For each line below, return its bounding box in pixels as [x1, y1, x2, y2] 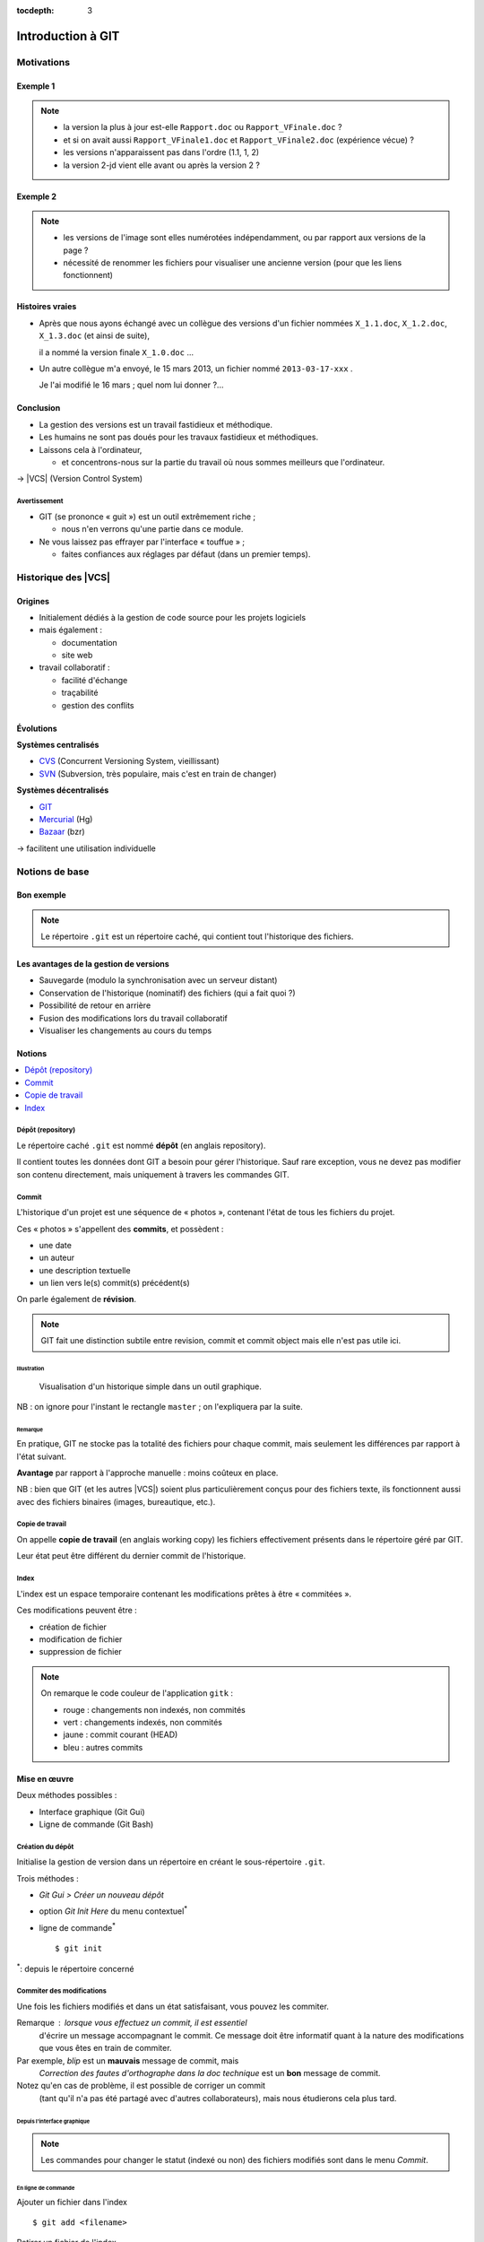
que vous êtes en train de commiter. [39, 2043, 172, 2054]
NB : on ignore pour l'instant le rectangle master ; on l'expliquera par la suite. [16, 1401, 304, 1412]
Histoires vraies [16, 301, 77, 312]
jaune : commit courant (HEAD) [63, 1729, 178, 1740]
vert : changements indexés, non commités [63, 1716, 223, 1727]
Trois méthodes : [16, 1873, 80, 1883]
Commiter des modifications [16, 1986, 108, 1995]
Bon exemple [16, 890, 66, 900]
